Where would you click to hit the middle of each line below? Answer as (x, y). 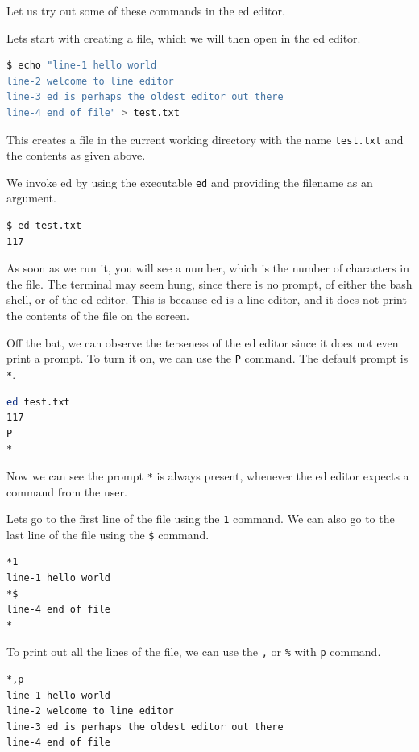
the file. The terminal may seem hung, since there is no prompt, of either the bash (209, 283)
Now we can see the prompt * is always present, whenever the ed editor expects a (208, 475)
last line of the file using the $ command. (108, 534)
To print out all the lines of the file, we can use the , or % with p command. (194, 652)
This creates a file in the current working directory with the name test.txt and (205, 139)
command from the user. (67, 491)
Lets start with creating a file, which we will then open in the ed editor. (184, 37)
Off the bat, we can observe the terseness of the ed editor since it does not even (203, 342)
